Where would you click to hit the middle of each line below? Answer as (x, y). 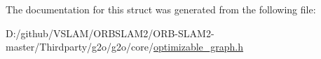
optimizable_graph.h (199, 47)
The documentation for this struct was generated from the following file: (161, 9)
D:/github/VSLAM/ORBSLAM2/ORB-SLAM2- (110, 33)
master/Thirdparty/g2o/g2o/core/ (80, 47)
